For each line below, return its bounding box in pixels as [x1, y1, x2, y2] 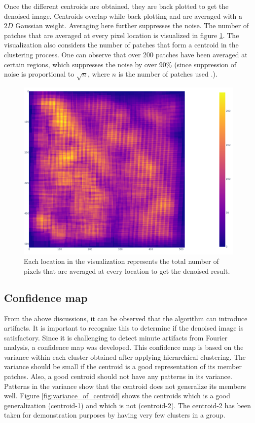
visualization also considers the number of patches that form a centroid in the [4, 40, 239, 50]
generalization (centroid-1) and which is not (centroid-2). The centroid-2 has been [4, 400, 251, 410]
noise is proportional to [4, 69, 74, 79]
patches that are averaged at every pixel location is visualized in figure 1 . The [4, 30, 239, 40]
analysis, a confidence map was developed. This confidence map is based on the [4, 342, 244, 352]
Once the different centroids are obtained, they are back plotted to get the [4, 1, 229, 11]
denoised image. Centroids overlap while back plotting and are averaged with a [4, 10, 242, 21]
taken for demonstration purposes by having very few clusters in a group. [4, 410, 225, 420]
